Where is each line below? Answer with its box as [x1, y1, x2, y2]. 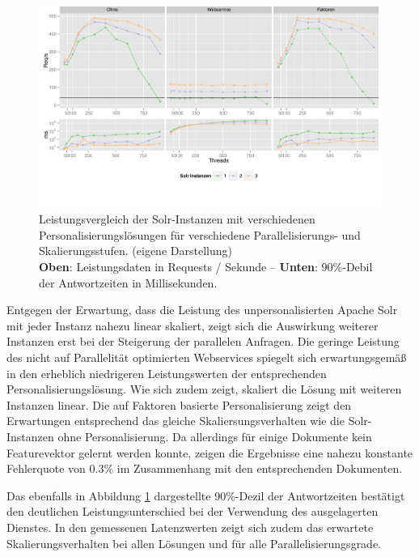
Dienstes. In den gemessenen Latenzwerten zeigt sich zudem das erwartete [6, 518, 374, 535]
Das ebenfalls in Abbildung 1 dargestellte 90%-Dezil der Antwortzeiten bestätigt [6, 487, 405, 504]
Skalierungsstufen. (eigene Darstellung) [39, 242, 232, 259]
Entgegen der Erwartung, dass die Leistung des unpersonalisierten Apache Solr [6, 301, 398, 318]
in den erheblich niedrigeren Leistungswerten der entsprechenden [6, 364, 327, 381]
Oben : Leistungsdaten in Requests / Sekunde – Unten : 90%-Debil [39, 258, 373, 275]
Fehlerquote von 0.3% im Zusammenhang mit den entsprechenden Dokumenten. [6, 460, 403, 477]
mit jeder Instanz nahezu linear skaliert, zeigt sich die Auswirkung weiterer [6, 317, 379, 334]
